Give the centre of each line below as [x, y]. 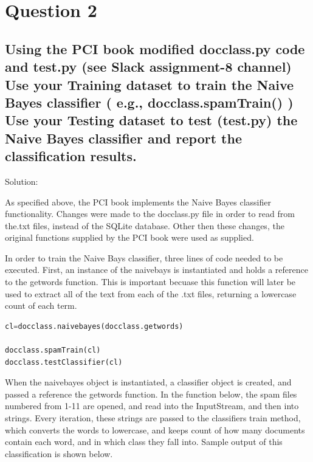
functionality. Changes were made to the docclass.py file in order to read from [150, 214]
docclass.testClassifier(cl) [64, 362]
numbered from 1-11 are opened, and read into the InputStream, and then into [152, 406]
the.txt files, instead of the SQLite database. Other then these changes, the [145, 225]
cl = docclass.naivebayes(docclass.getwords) [94, 326]
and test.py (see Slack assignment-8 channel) [148, 67]
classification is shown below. [59, 453]
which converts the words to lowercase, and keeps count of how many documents [155, 429]
